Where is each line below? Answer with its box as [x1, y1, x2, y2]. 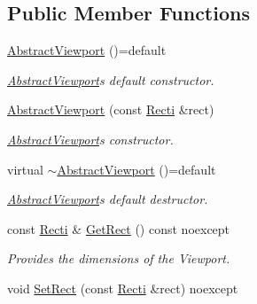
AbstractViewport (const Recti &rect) [7, 100, 214, 119]
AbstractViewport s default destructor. [7, 190, 208, 208]
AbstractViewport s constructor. [7, 129, 174, 148]
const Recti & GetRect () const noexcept [7, 219, 230, 238]
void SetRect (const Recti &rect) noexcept [7, 278, 238, 297]
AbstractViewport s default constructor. [7, 70, 214, 89]
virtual [7, 160, 43, 178]
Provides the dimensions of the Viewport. [7, 249, 230, 268]
